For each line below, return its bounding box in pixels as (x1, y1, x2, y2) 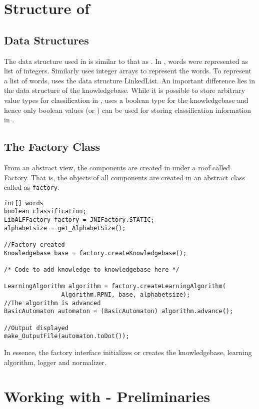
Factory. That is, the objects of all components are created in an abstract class (4, 172, 245, 182)
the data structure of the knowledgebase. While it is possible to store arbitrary (4, 85, 245, 95)
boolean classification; (4, 208, 86, 215)
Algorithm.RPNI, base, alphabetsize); (61, 291, 190, 298)
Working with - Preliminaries (4, 386, 210, 407)
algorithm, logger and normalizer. (4, 357, 106, 367)
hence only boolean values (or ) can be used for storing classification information (4, 104, 251, 115)
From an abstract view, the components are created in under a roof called (4, 162, 230, 172)
